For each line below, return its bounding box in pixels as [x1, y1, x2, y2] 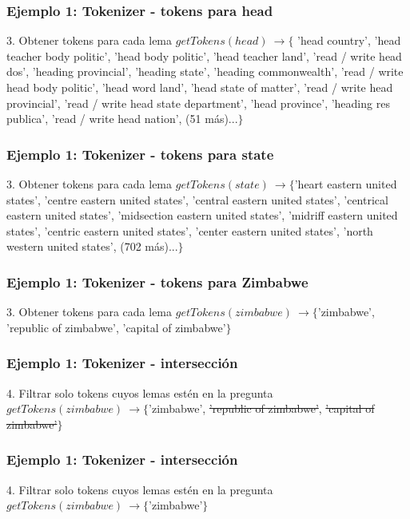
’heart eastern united [294, 176, 397, 192]
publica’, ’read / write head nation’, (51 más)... [6, 110, 238, 127]
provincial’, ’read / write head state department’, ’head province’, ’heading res [6, 94, 390, 111]
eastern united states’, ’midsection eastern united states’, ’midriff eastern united [6, 207, 398, 224]
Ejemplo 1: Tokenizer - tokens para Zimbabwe [6, 271, 308, 291]
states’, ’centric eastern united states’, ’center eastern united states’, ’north [6, 222, 373, 239]
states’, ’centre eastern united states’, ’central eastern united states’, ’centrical [6, 191, 388, 208]
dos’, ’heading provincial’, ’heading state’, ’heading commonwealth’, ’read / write [6, 63, 404, 80]
